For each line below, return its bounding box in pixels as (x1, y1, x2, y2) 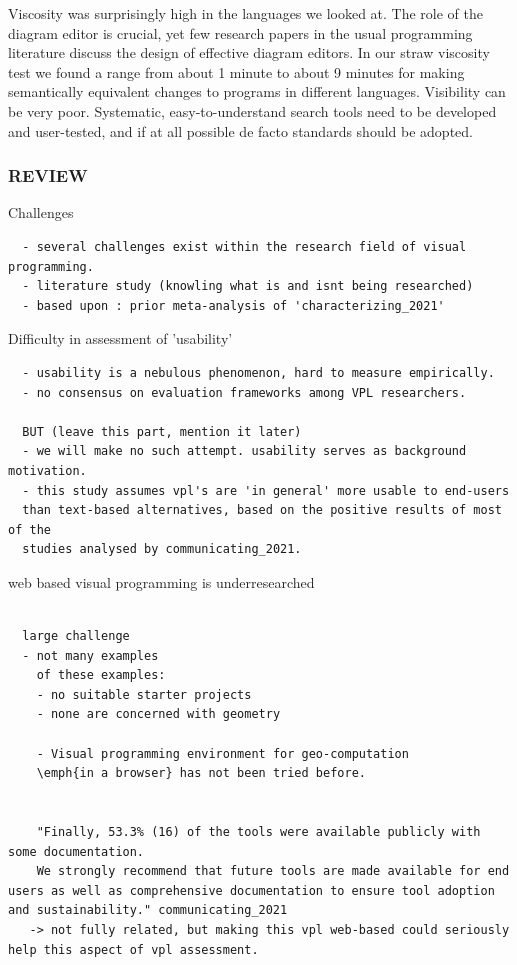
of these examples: (36, 668, 166, 683)
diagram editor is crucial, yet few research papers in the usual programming (8, 22, 473, 43)
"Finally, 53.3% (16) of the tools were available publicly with (36, 825, 481, 839)
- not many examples (22, 648, 159, 663)
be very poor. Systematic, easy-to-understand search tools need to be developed (8, 100, 497, 121)
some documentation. (8, 844, 145, 859)
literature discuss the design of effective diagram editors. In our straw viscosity (8, 42, 490, 63)
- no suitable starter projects (36, 687, 252, 702)
